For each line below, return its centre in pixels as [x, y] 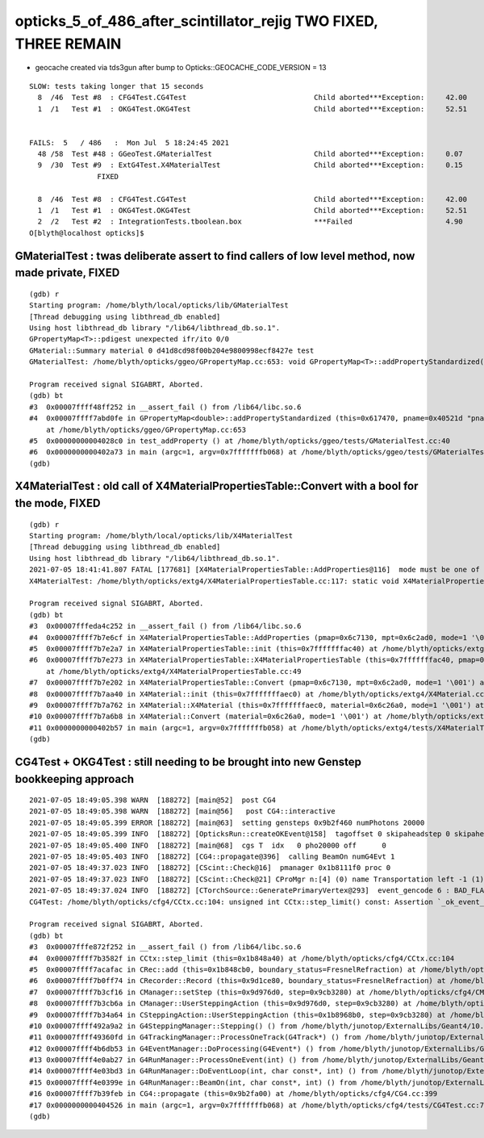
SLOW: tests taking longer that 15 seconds [117, 86]
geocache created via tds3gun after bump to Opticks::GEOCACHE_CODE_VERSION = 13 [181, 68]
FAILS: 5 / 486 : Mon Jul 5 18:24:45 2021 [129, 142]
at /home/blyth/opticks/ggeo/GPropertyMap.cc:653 [146, 429]
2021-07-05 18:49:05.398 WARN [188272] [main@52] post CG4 [152, 800]
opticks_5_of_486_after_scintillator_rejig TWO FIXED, [196, 21]
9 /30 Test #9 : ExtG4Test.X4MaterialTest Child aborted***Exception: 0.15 [250, 165]
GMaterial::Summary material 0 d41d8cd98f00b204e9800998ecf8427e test [172, 350]
